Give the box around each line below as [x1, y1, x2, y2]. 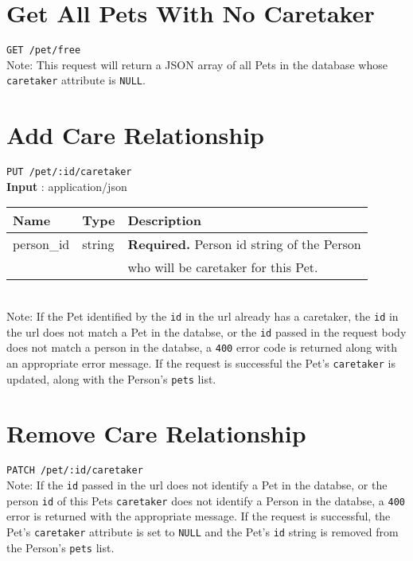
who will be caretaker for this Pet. [127, 258, 318, 277]
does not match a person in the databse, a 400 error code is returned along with [6, 339, 398, 356]
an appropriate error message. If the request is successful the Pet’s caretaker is [6, 354, 396, 371]
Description [127, 211, 202, 230]
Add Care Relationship [6, 119, 264, 151]
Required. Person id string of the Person [127, 235, 361, 254]
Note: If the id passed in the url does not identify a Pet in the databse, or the [6, 477, 388, 493]
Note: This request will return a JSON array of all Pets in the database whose [6, 56, 388, 72]
